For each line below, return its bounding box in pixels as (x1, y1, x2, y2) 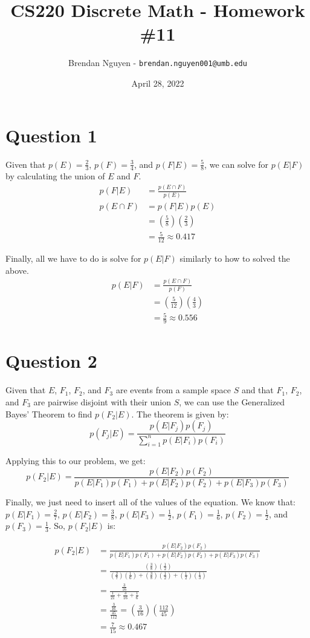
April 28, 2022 (131, 76, 184, 89)
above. (5, 264, 29, 276)
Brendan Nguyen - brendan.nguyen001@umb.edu (68, 56, 247, 69)
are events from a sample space (115, 384, 231, 396)
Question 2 (5, 348, 97, 373)
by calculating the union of (5, 170, 105, 182)
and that (241, 384, 274, 396)
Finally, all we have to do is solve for (5, 252, 141, 265)
